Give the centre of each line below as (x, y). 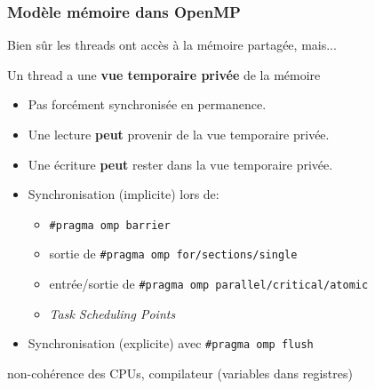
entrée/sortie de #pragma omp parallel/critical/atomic (209, 284)
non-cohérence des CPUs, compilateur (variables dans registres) (180, 373)
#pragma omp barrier (110, 225)
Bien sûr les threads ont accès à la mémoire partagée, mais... (172, 45)
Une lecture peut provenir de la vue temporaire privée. (179, 134)
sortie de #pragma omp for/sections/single (173, 254)
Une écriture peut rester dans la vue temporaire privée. (180, 164)
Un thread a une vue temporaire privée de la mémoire (164, 74)
